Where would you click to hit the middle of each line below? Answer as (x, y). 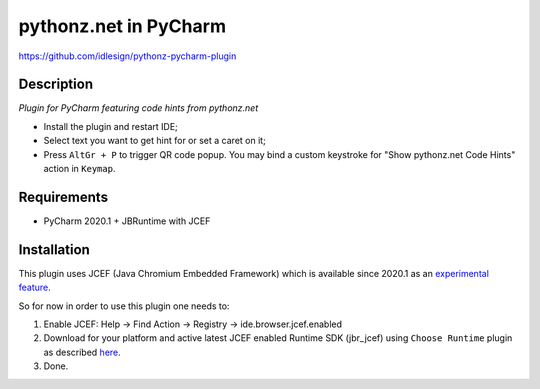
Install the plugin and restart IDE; (111, 126)
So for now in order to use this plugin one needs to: (124, 306)
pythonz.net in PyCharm (122, 26)
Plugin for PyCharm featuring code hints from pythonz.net (138, 108)
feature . (35, 287)
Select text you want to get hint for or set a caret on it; (155, 141)
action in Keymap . (79, 169)
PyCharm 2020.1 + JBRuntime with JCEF (127, 221)
